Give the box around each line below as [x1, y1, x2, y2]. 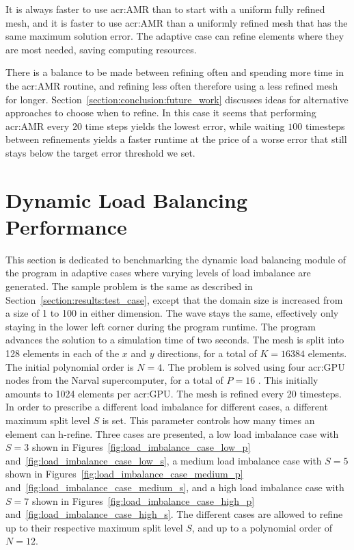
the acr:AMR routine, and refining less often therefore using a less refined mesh [5, 78, 338, 92]
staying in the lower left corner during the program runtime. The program [5, 319, 316, 333]
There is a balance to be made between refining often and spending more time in [5, 65, 344, 79]
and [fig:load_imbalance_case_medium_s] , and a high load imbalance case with [5, 480, 344, 494]
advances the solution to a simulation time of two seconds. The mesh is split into [5, 332, 344, 347]
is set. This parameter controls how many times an [102, 413, 315, 427]
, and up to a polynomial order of [191, 520, 332, 534]
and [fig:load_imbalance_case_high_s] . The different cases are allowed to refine [5, 507, 343, 521]
